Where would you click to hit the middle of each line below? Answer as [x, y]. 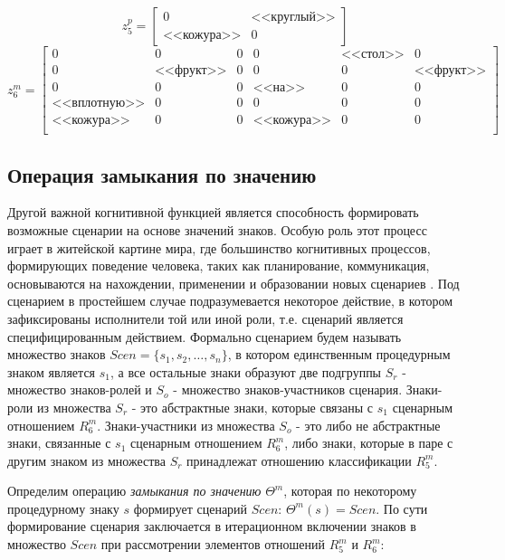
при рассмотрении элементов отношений [213, 544]
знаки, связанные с [59, 443]
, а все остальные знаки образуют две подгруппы [246, 371]
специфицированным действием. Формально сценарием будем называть [205, 336]
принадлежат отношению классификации [299, 460]
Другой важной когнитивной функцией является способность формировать [213, 212]
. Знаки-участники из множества [186, 425]
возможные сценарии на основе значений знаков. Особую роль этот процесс [217, 229]
